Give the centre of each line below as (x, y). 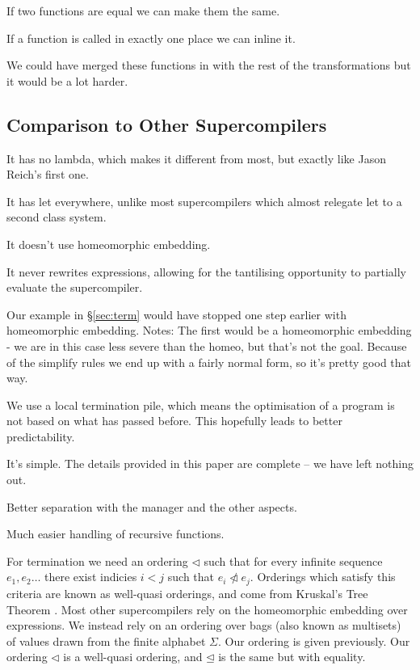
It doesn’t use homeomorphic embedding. (109, 244)
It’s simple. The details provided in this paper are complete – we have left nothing (210, 464)
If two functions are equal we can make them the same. (143, 11)
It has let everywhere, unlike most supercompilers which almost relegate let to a (204, 201)
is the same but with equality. (292, 657)
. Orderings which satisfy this (323, 577)
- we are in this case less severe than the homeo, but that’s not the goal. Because (207, 346)
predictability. (41, 436)
